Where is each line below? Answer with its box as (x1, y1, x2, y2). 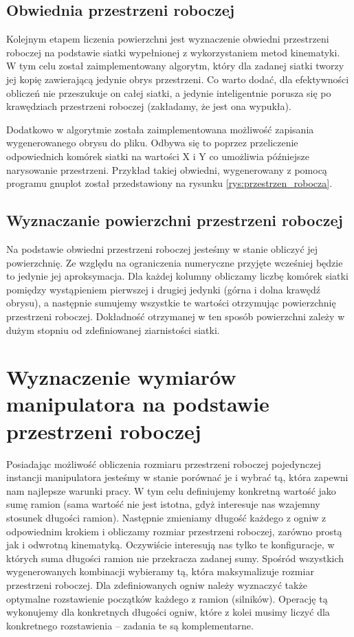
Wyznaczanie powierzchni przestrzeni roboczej (6, 210, 343, 231)
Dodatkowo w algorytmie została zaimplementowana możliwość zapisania (6, 122, 314, 136)
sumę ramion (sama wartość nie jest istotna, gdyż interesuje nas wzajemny (6, 497, 320, 511)
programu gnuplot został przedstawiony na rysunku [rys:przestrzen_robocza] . (6, 176, 333, 190)
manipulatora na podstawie (6, 390, 269, 418)
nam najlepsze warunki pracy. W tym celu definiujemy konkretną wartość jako (6, 483, 336, 498)
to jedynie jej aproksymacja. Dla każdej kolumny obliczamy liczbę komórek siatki (6, 269, 349, 283)
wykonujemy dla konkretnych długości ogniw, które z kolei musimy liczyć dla (6, 605, 330, 619)
